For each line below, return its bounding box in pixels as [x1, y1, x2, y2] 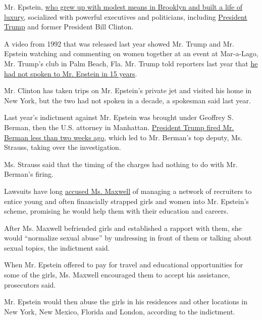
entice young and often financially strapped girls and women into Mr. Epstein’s [4, 195, 249, 206]
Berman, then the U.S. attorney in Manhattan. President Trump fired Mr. [4, 122, 234, 132]
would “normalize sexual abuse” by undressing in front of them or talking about [4, 232, 252, 243]
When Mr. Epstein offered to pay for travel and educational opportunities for [4, 259, 243, 270]
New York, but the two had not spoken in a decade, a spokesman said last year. [4, 95, 251, 105]
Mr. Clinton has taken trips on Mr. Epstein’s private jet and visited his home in [4, 85, 252, 96]
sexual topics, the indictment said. [4, 242, 110, 253]
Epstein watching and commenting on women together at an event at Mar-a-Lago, [4, 48, 258, 59]
